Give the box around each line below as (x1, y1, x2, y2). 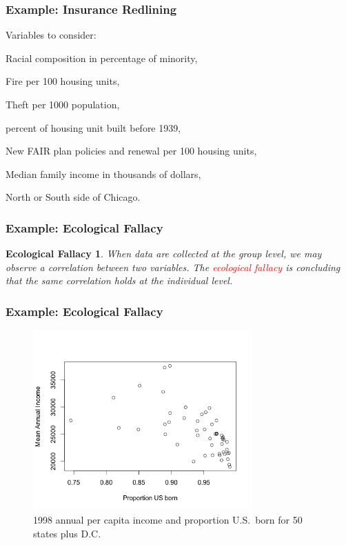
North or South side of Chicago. (6, 190, 141, 204)
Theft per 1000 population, (6, 97, 120, 111)
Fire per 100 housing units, (6, 74, 120, 88)
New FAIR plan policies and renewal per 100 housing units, (6, 143, 257, 158)
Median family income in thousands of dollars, (6, 166, 201, 181)
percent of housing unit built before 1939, (6, 120, 181, 135)
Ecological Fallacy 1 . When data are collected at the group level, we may (6, 246, 322, 261)
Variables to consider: (6, 28, 96, 42)
